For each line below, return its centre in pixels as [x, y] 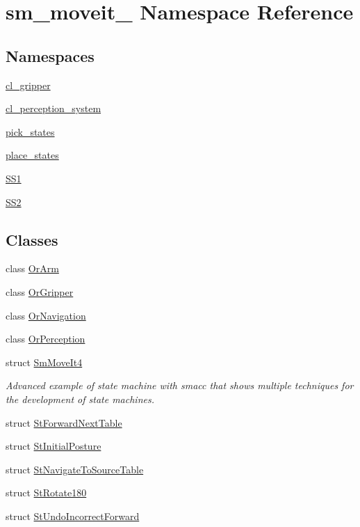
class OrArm [32, 268]
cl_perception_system [54, 108]
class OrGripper [40, 291]
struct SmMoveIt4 [44, 362]
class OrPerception [46, 339]
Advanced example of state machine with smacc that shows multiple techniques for [180, 385]
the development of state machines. [80, 399]
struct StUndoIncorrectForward [73, 516]
